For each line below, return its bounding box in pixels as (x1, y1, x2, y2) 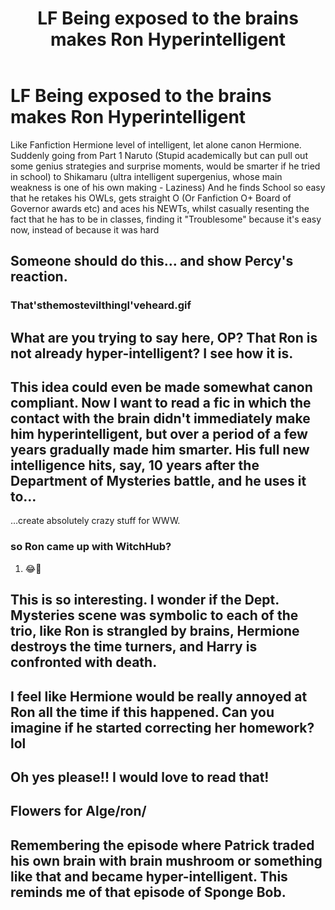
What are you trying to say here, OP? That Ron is (10, 329, 318, 346)
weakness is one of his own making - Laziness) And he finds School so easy (10, 181, 326, 193)
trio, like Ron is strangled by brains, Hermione (10, 623, 300, 640)
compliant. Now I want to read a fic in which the (10, 395, 312, 412)
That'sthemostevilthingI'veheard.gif (10, 298, 192, 312)
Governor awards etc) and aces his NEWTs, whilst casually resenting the (10, 202, 310, 214)
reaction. (10, 268, 68, 286)
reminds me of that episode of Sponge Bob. (10, 883, 287, 901)
